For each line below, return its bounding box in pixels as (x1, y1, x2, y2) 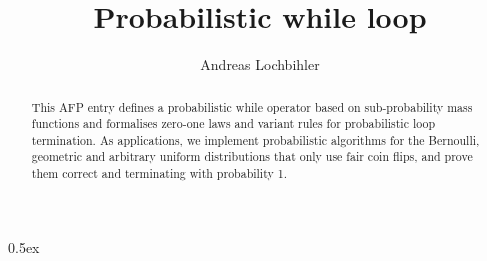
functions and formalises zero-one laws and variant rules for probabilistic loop (31, 115, 436, 132)
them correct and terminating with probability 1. (31, 165, 287, 182)
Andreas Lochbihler (200, 54, 320, 75)
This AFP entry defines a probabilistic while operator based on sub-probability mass (31, 98, 473, 115)
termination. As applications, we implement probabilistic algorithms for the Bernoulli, (31, 131, 480, 148)
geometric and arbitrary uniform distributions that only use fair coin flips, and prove (31, 148, 473, 165)
